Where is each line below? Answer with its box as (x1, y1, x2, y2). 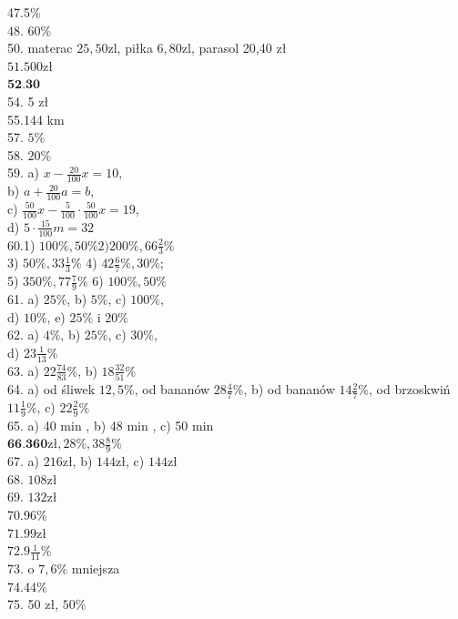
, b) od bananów (243, 380, 335, 399)
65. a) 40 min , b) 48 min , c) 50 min (7, 415, 214, 434)
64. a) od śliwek (7, 380, 96, 399)
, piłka (117, 38, 153, 57)
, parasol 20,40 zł (190, 38, 287, 57)
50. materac (7, 38, 73, 57)
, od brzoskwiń (369, 380, 451, 399)
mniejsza (71, 558, 120, 577)
